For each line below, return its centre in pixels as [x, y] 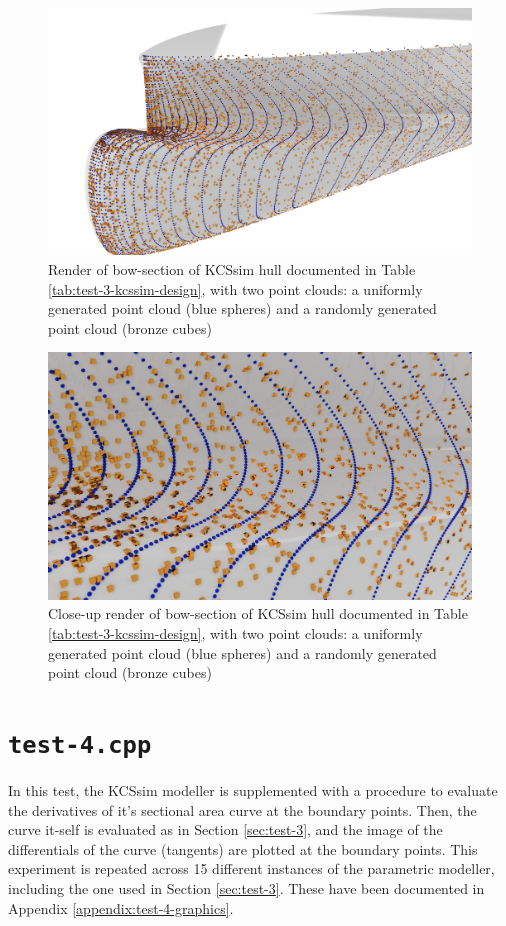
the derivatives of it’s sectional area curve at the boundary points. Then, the [242, 809]
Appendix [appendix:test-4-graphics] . [121, 907]
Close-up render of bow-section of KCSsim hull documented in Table [258, 613]
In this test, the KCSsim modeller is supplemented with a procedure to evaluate [253, 790]
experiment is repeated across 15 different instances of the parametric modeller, [251, 868]
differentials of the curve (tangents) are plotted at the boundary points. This [243, 848]
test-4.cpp [80, 744]
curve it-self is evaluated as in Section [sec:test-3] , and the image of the [225, 829]
